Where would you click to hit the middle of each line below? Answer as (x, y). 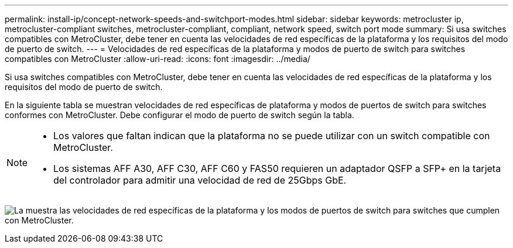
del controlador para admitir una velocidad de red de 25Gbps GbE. (200, 180)
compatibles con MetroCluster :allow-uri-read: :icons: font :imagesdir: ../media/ (158, 59)
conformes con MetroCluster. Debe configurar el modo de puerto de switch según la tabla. (179, 115)
